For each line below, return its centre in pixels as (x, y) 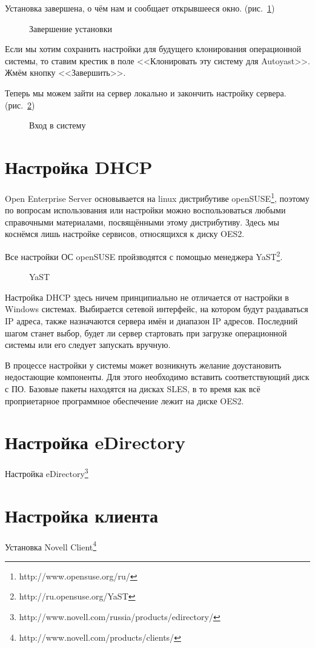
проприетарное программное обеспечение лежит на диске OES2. (124, 400)
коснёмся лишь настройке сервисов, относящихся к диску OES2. (125, 234)
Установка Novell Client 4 (51, 546)
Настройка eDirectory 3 (47, 473)
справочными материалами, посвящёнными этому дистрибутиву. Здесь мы (142, 222)
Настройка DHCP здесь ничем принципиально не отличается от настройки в (147, 297)
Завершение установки (71, 28)
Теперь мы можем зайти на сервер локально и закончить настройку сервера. (146, 92)
